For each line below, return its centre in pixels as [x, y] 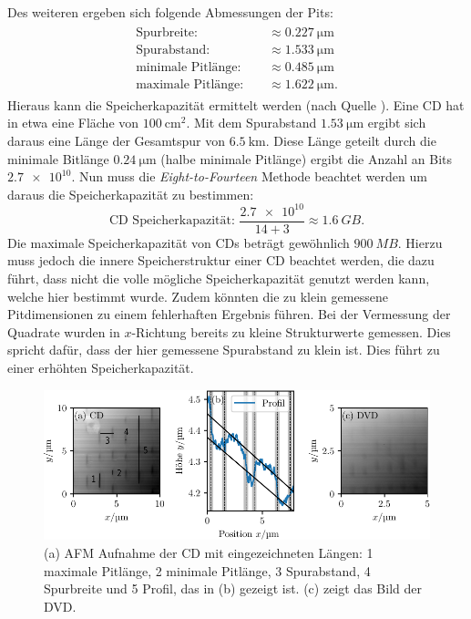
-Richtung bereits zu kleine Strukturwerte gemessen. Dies [291, 331]
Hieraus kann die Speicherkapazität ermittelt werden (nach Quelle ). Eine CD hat [236, 104]
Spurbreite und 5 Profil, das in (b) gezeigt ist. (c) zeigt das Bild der [233, 588]
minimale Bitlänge [58, 158]
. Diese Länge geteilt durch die [351, 140]
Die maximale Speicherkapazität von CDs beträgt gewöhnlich [179, 242]
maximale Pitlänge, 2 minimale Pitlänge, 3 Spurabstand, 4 [207, 570]
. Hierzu [420, 242]
